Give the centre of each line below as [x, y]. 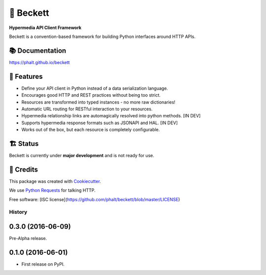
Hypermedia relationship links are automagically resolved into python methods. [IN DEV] [111, 116]
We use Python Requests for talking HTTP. [52, 190]
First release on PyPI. [43, 264]
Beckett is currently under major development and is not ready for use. [82, 155]
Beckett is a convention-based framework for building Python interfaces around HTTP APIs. [102, 36]
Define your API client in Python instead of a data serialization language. [95, 88]
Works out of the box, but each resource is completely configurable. [91, 130]
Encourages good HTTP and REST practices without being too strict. [91, 95]
